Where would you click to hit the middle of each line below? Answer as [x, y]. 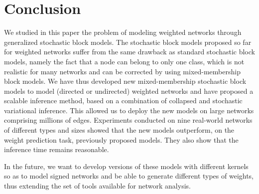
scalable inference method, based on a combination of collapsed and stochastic [123, 100]
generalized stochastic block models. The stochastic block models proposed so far [128, 42]
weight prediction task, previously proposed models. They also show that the [121, 139]
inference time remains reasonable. [57, 149]
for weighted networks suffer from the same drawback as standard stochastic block [129, 52]
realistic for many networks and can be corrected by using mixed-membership [122, 71]
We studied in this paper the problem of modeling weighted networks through [123, 32]
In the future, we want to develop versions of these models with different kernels [126, 166]
